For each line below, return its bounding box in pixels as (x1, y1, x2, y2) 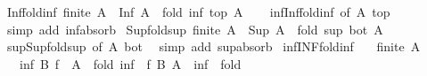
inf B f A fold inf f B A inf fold (19, 54, 242, 72)
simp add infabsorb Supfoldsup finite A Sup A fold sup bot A (6, 19, 383, 38)
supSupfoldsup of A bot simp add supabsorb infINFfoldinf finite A (6, 37, 421, 56)
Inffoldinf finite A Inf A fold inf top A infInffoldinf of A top (6, 3, 390, 20)
